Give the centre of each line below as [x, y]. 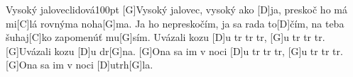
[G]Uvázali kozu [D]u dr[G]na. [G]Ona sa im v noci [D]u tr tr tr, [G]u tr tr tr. [174, 51]
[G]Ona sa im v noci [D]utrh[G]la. [80, 65]
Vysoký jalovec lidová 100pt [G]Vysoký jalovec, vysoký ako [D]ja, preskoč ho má [176, 9]
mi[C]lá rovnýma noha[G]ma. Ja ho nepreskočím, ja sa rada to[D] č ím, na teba [175, 23]
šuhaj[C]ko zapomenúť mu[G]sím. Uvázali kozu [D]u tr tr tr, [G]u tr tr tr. [165, 37]
